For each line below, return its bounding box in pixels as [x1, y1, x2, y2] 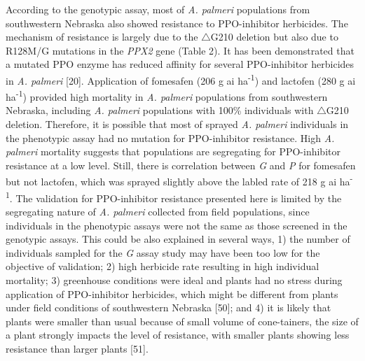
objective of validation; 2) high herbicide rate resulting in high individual [6, 259, 319, 274]
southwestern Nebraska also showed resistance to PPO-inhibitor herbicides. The [6, 15, 348, 30]
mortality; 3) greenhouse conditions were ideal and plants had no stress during [6, 272, 343, 287]
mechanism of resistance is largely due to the [6, 29, 198, 44]
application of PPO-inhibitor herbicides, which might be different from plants [6, 286, 338, 301]
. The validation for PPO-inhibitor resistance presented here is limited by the [9, 190, 342, 205]
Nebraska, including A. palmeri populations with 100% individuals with [6, 103, 314, 118]
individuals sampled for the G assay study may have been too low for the [6, 245, 320, 260]
